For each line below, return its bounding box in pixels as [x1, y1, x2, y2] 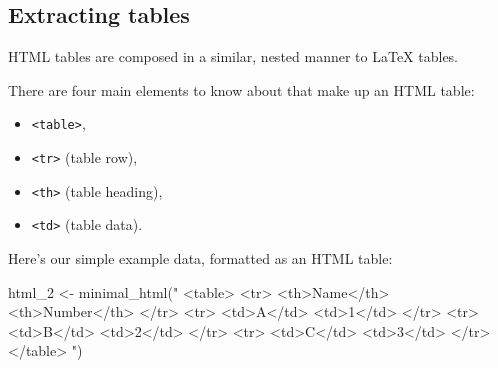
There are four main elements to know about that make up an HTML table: [8, 79, 475, 100]
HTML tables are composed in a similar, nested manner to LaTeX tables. [8, 46, 459, 67]
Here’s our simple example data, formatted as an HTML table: [8, 248, 393, 269]
